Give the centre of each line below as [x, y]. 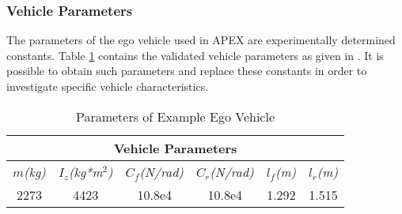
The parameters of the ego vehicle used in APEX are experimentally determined [201, 40]
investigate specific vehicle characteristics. [108, 86]
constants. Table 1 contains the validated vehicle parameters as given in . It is [195, 55]
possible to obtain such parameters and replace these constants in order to [187, 71]
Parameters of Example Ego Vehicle [175, 116]
